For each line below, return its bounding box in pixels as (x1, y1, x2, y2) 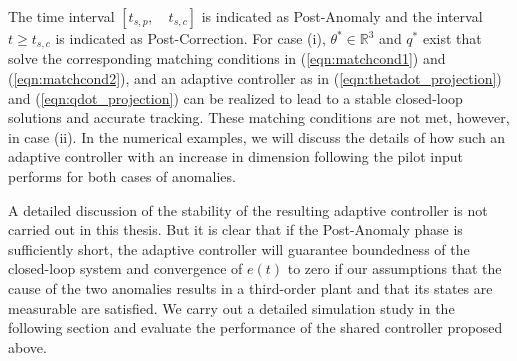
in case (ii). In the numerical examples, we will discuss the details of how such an (8, 126, 506, 147)
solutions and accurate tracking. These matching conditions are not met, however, (8, 107, 510, 128)
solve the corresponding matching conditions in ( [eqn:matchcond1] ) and (8, 48, 446, 69)
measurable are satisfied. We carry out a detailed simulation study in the (8, 297, 455, 318)
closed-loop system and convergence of (8, 258, 243, 279)
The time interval (8, 6, 115, 26)
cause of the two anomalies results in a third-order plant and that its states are (8, 277, 493, 298)
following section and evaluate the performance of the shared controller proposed (8, 317, 503, 338)
